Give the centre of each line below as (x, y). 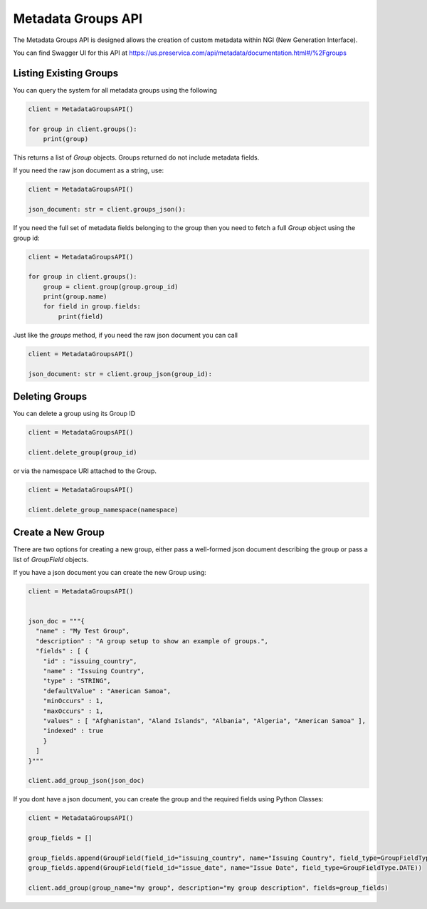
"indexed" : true (73, 731)
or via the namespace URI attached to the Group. (85, 471)
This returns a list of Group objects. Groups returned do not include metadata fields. (136, 157)
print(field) (81, 316)
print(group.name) (75, 297)
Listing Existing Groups (66, 73)
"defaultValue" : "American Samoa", (107, 691)
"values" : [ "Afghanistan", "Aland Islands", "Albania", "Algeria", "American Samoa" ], (205, 721)
